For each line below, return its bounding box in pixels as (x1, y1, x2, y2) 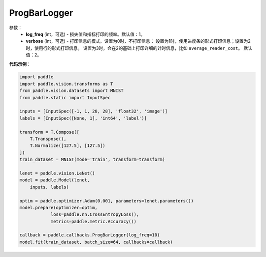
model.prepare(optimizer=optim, (19, 204, 98, 210)
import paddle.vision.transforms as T (19, 81, 113, 86)
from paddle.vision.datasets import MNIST (19, 88, 124, 93)
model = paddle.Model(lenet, (19, 177, 90, 183)
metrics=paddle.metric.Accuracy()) (50, 219, 136, 224)
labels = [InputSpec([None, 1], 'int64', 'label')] (19, 115, 147, 121)
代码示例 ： (9, 61, 31, 67)
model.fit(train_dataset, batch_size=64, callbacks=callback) (19, 239, 173, 245)
